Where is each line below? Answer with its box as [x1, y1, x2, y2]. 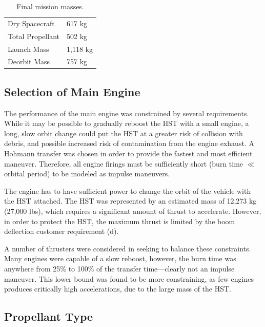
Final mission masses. [16, 1, 84, 11]
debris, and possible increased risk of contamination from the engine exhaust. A [4, 138, 254, 149]
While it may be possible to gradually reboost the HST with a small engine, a [4, 118, 249, 129]
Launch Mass [8, 43, 49, 54]
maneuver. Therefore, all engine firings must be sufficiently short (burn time [4, 158, 243, 169]
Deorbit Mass [8, 56, 50, 67]
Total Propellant [8, 30, 59, 41]
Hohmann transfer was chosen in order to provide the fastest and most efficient [4, 148, 253, 159]
